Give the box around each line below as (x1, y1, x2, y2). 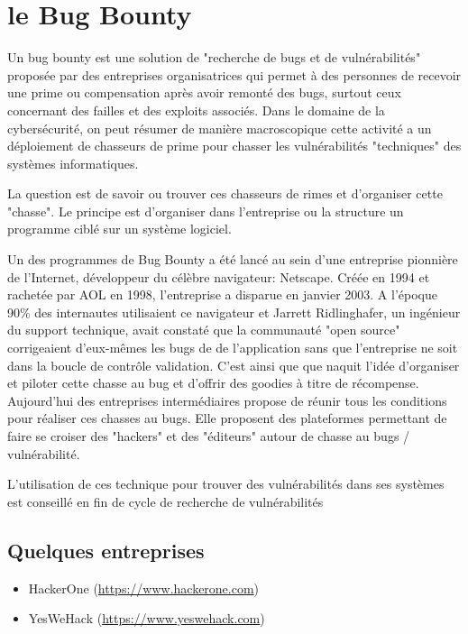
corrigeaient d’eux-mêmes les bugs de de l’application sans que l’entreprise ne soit (7, 338, 458, 357)
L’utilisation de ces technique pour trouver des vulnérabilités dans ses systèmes (7, 474, 445, 493)
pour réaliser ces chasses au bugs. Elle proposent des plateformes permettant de (7, 409, 447, 427)
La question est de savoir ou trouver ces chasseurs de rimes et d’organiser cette (7, 184, 443, 203)
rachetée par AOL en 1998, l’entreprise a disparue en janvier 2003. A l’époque (7, 285, 437, 304)
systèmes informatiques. (7, 153, 139, 172)
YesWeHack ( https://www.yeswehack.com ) (28, 609, 265, 628)
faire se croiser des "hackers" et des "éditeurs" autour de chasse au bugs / (7, 427, 410, 445)
